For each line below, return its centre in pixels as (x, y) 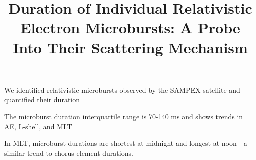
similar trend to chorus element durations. (69, 153)
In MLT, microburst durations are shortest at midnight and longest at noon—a (126, 143)
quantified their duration (42, 100)
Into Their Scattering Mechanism (130, 47)
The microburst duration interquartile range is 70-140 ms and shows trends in (124, 116)
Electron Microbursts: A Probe (130, 28)
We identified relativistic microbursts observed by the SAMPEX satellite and (122, 90)
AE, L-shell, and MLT (38, 126)
